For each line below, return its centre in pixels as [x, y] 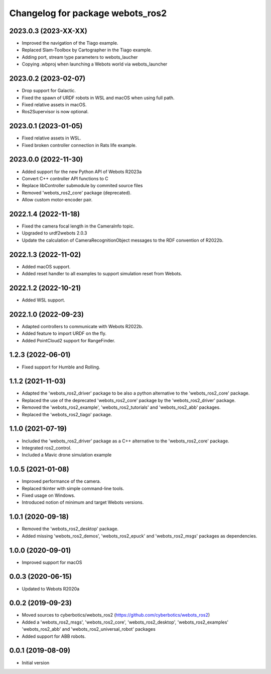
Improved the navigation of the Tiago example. [70, 43]
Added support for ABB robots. [54, 636]
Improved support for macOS [52, 562]
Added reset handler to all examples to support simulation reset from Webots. [102, 274]
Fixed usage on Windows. [48, 495]
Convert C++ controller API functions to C [65, 178]
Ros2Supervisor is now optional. [55, 112]
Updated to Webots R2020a [51, 588]
